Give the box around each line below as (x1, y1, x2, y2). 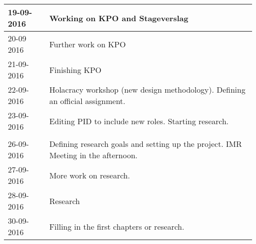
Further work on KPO (49, 38, 126, 50)
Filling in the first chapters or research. (49, 220, 185, 232)
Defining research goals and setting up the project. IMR (49, 138, 242, 149)
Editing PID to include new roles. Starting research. (49, 115, 229, 127)
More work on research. (49, 169, 130, 181)
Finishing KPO (49, 64, 102, 75)
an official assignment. (49, 95, 126, 106)
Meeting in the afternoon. (49, 149, 138, 161)
